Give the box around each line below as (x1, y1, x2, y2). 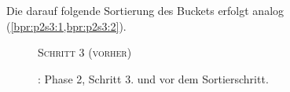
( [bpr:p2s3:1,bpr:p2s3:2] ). (6, 17, 127, 34)
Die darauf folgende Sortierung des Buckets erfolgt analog (6, 2, 284, 18)
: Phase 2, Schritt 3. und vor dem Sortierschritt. (38, 70, 269, 86)
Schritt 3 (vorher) (38, 44, 132, 61)
